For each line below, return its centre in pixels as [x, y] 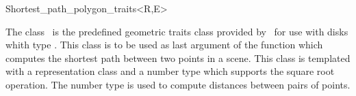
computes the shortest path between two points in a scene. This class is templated [178, 58]
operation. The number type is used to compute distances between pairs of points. [178, 84]
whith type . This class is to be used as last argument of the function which [164, 45]
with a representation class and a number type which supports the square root [170, 71]
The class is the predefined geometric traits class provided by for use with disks [177, 31]
